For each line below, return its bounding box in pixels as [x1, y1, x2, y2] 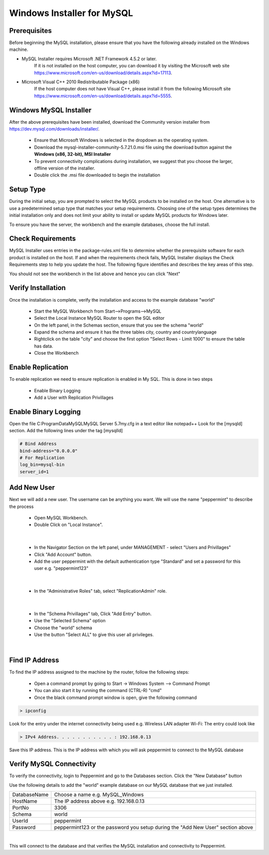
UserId [12, 818, 28, 825]
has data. [34, 343, 53, 349]
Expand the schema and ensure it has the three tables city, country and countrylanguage [34, 329, 217, 335]
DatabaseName [12, 791, 49, 798]
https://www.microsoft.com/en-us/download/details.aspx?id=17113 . [34, 70, 172, 76]
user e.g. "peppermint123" [34, 565, 89, 571]
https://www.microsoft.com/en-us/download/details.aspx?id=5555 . [34, 93, 172, 99]
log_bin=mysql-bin [19, 462, 65, 468]
